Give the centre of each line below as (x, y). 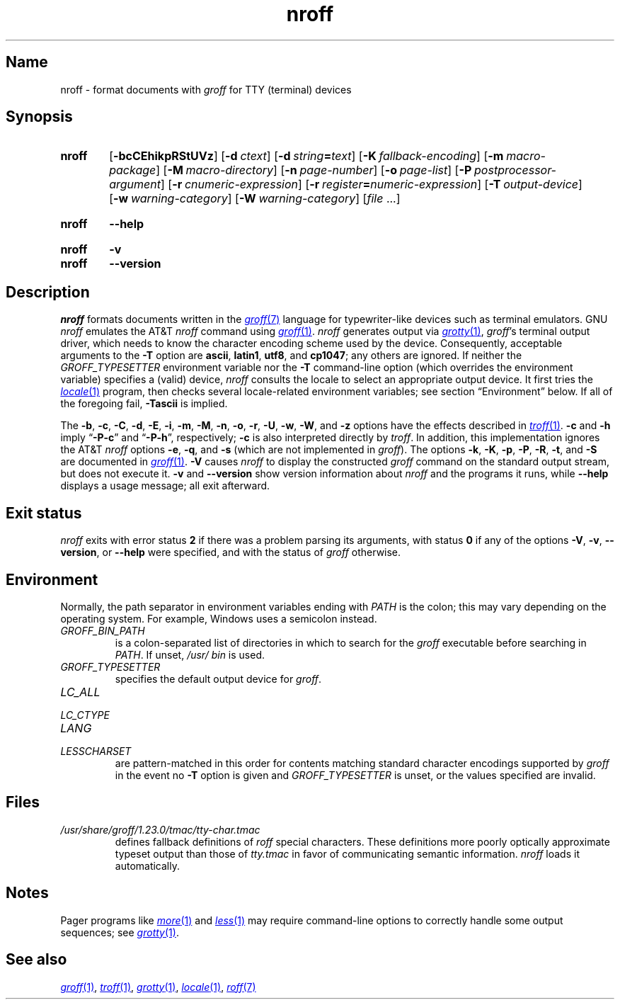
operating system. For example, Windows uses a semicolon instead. (219, 618)
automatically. (148, 865)
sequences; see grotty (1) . (120, 932)
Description (48, 292)
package (133, 170)
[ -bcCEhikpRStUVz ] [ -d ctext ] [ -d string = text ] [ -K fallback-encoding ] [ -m (306, 156)
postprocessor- (515, 170)
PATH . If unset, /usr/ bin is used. (190, 654)
